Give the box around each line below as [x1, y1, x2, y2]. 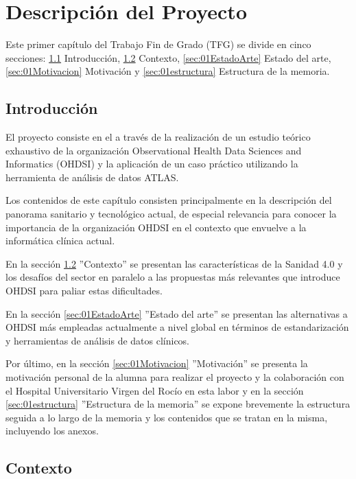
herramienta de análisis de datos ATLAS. [5, 170, 179, 184]
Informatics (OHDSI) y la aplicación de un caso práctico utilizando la [5, 156, 298, 171]
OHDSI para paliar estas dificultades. [5, 283, 163, 298]
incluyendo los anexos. [5, 423, 99, 438]
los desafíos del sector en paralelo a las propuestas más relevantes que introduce [5, 270, 340, 284]
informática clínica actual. [5, 233, 115, 248]
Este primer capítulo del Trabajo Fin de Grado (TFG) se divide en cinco [5, 37, 311, 51]
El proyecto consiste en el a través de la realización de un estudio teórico [5, 130, 311, 144]
